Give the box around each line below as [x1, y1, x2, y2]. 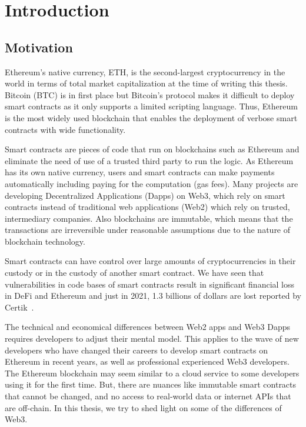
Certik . [5, 301, 34, 313]
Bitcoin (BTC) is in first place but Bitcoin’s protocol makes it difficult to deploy [5, 88, 295, 101]
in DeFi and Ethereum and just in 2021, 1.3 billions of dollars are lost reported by [5, 289, 301, 302]
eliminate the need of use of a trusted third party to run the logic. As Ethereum [5, 154, 294, 166]
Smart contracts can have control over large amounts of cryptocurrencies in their [5, 255, 296, 267]
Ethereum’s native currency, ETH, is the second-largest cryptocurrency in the [5, 65, 285, 78]
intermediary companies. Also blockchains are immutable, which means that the [5, 212, 293, 224]
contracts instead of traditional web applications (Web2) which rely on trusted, [5, 201, 290, 213]
